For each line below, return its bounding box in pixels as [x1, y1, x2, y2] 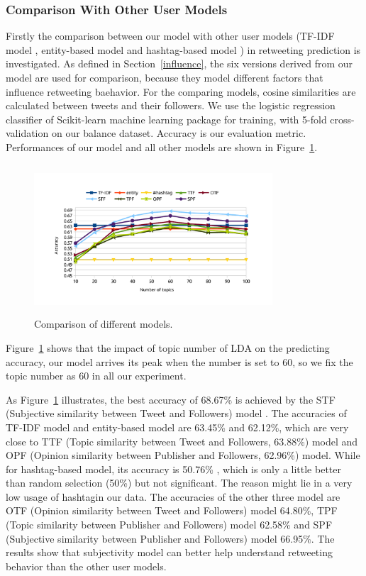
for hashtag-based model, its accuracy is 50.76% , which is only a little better [6, 461, 341, 476]
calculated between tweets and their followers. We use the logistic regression [6, 98, 335, 113]
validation [6, 126, 49, 140]
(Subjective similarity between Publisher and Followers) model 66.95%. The [6, 531, 335, 545]
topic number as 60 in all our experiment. [6, 368, 187, 383]
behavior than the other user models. [6, 558, 167, 573]
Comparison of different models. [34, 316, 173, 331]
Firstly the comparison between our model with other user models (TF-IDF [6, 28, 335, 43]
